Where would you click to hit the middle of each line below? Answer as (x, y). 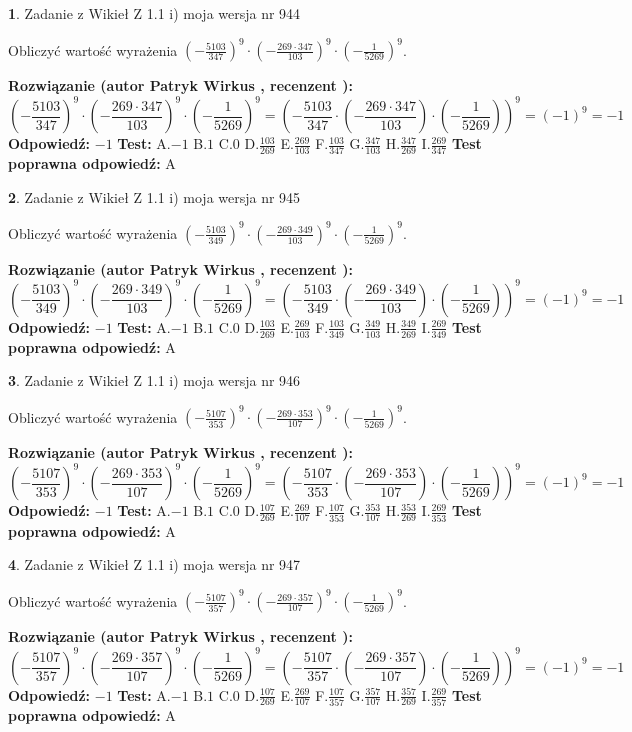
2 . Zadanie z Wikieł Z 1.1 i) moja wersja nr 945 (154, 196)
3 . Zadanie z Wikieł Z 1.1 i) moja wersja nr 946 (154, 380)
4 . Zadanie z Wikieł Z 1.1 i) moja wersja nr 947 (154, 564)
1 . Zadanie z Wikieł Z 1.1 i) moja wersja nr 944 (154, 13)
